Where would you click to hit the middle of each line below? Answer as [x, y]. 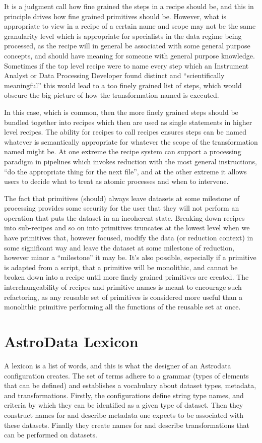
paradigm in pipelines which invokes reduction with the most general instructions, [130, 161]
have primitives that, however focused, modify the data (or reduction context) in [129, 238]
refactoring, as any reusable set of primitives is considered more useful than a [123, 297]
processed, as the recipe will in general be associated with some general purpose [127, 46]
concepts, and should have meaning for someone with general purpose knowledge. [129, 55]
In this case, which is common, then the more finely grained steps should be [121, 112]
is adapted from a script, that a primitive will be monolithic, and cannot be [121, 267]
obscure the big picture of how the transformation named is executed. [112, 95]
